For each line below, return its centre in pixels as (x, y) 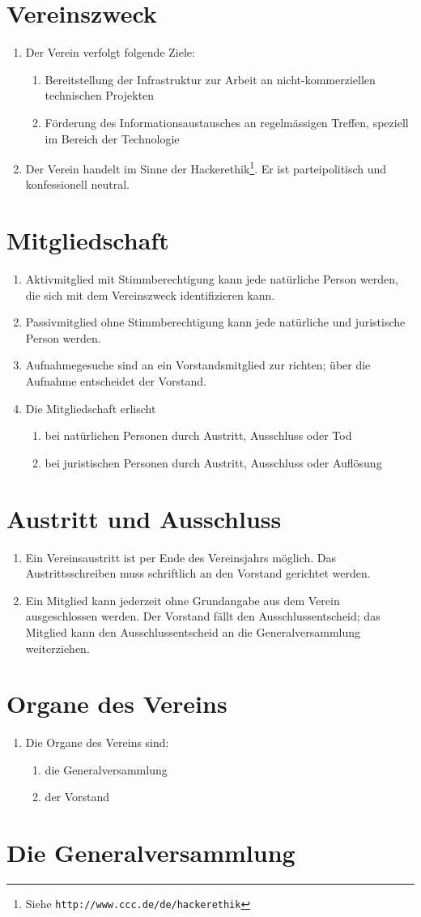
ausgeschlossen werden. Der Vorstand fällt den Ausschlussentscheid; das (203, 616)
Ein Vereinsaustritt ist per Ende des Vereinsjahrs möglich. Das (181, 557)
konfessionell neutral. (77, 184)
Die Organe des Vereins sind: (97, 742)
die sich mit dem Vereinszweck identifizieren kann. (150, 294)
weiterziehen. (57, 648)
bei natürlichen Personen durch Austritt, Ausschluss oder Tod (198, 435)
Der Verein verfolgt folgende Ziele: (110, 52)
